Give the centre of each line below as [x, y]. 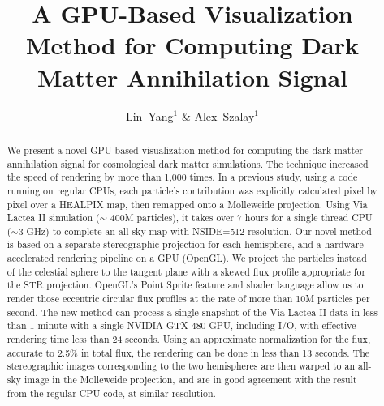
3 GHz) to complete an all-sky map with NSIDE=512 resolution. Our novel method [195, 231]
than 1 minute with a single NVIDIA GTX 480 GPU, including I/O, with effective [181, 325]
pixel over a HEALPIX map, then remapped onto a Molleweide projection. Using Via [187, 204]
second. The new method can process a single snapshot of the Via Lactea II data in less [192, 312]
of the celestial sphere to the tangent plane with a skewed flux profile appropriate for [186, 271]
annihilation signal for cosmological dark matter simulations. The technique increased [188, 163]
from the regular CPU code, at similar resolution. [111, 393]
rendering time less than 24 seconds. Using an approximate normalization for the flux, [189, 339]
